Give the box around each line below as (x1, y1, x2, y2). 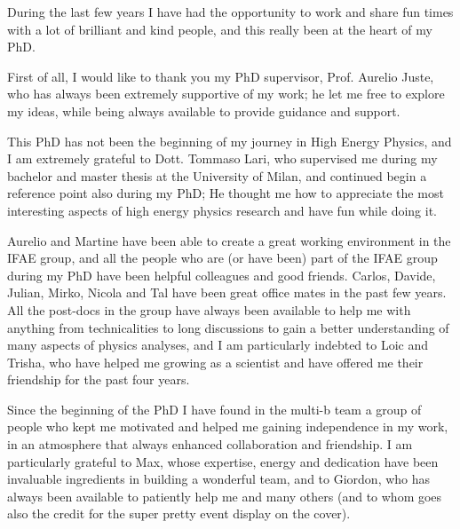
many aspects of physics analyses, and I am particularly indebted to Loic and (7, 336, 429, 354)
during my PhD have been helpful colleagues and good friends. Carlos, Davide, (7, 265, 436, 284)
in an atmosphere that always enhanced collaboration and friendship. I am (7, 435, 413, 454)
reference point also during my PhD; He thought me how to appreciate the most (7, 184, 444, 202)
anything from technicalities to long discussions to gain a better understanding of (7, 318, 449, 336)
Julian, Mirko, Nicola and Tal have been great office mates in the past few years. (7, 283, 447, 302)
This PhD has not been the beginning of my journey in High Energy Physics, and (7, 131, 452, 150)
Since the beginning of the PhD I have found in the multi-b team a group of (7, 399, 422, 418)
